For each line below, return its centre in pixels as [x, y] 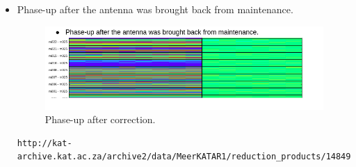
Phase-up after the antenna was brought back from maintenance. [155, 9]
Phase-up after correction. [100, 119]
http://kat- [44, 143]
